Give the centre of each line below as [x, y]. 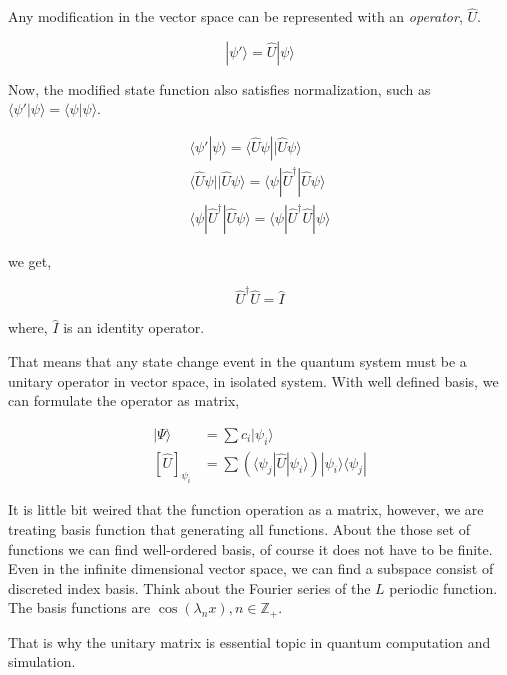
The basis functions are [79, 607]
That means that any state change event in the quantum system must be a [237, 361]
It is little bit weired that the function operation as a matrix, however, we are [246, 509]
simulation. [42, 661]
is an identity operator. [134, 327]
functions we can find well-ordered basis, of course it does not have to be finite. [250, 548]
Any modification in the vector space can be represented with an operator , [235, 16]
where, [28, 327]
